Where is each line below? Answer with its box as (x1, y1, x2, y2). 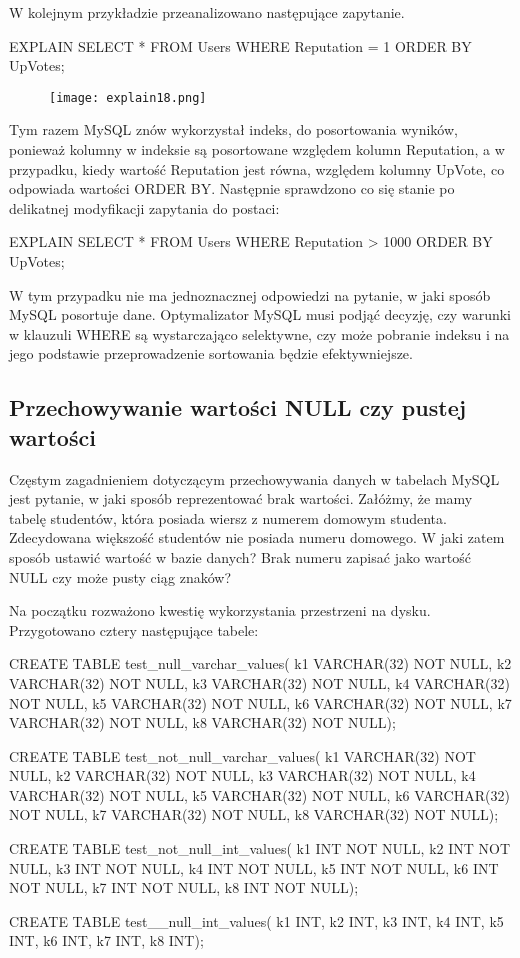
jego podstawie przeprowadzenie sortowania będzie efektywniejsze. (9, 343, 413, 364)
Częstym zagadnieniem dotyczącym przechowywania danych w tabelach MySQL (9, 468, 500, 489)
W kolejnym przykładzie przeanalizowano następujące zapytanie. (9, 2, 405, 22)
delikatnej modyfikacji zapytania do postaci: (9, 197, 280, 218)
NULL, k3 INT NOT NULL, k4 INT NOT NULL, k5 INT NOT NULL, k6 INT (9, 857, 499, 878)
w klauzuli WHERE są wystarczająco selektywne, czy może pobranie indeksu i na (9, 323, 510, 344)
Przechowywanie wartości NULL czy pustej (9, 392, 467, 423)
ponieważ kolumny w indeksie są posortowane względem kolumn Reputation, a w (9, 139, 505, 160)
